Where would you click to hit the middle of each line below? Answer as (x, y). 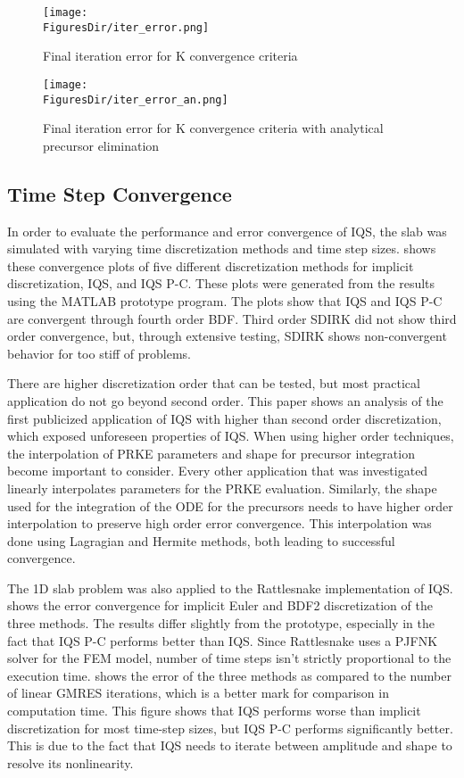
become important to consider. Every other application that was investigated (218, 471)
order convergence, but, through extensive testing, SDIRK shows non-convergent (227, 336)
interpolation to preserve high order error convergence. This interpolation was (220, 523)
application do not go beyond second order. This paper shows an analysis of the (225, 400)
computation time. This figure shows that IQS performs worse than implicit (214, 711)
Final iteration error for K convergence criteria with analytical (213, 128)
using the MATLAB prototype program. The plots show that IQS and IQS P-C (225, 300)
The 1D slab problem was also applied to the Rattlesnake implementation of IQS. (230, 588)
